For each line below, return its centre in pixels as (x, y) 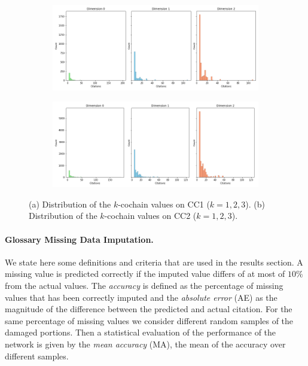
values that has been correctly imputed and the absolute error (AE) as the (141, 297)
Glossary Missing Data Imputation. (79, 239)
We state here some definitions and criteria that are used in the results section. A (154, 262)
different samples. (37, 356)
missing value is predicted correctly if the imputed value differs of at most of (145, 274)
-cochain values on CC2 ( (150, 216)
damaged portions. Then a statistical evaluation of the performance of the (141, 332)
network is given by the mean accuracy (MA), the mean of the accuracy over (145, 344)
